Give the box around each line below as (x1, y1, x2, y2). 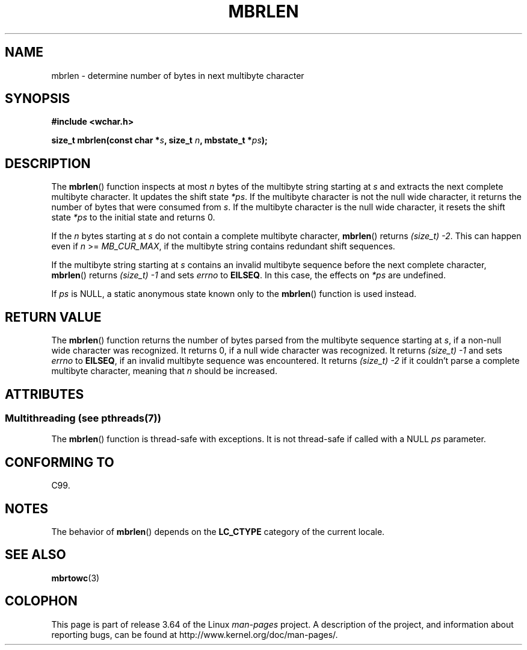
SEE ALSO (5, 547, 66, 563)
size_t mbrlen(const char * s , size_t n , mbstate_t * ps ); (51, 135, 268, 146)
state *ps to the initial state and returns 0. (51, 212, 215, 223)
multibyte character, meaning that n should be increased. (51, 366, 277, 377)
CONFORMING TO (5, 454, 114, 470)
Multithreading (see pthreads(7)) (5, 411, 161, 424)
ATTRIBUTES (5, 386, 84, 402)
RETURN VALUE (5, 309, 102, 325)
